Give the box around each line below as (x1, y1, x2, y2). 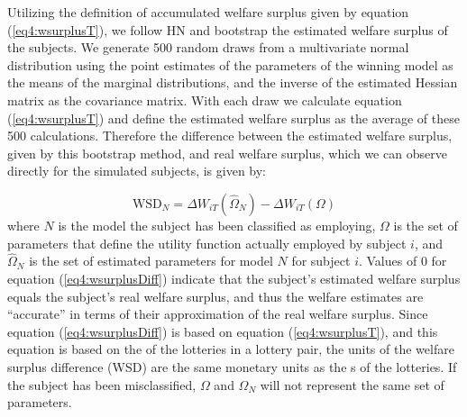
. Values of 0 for (358, 251, 447, 270)
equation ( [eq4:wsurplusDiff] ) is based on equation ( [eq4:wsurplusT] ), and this (7, 322, 438, 340)
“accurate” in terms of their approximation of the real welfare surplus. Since (7, 304, 428, 323)
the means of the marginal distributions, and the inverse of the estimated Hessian (7, 73, 458, 92)
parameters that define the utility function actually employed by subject (7, 233, 407, 252)
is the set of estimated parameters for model (29, 251, 273, 270)
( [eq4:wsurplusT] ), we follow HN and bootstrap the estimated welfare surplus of (7, 20, 448, 39)
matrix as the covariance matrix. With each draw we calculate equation (7, 90, 402, 109)
